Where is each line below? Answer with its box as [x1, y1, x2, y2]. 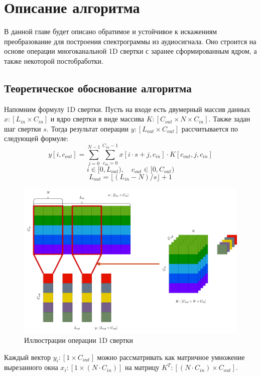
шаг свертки [4, 123, 41, 134]
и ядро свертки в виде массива [50, 113, 144, 124]
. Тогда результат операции [46, 123, 129, 134]
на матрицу [125, 362, 160, 372]
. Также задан [208, 113, 250, 124]
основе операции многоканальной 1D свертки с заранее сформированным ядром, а [4, 46, 257, 56]
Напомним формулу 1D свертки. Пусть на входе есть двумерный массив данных [4, 103, 250, 114]
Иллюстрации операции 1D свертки [24, 335, 133, 345]
